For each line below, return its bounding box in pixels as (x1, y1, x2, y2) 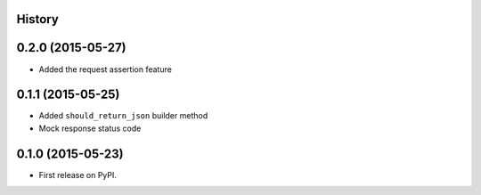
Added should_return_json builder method (38, 110, 208, 121)
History (16, 12, 60, 27)
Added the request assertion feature (38, 63, 173, 75)
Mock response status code (38, 123, 142, 134)
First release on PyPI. (38, 169, 118, 180)
